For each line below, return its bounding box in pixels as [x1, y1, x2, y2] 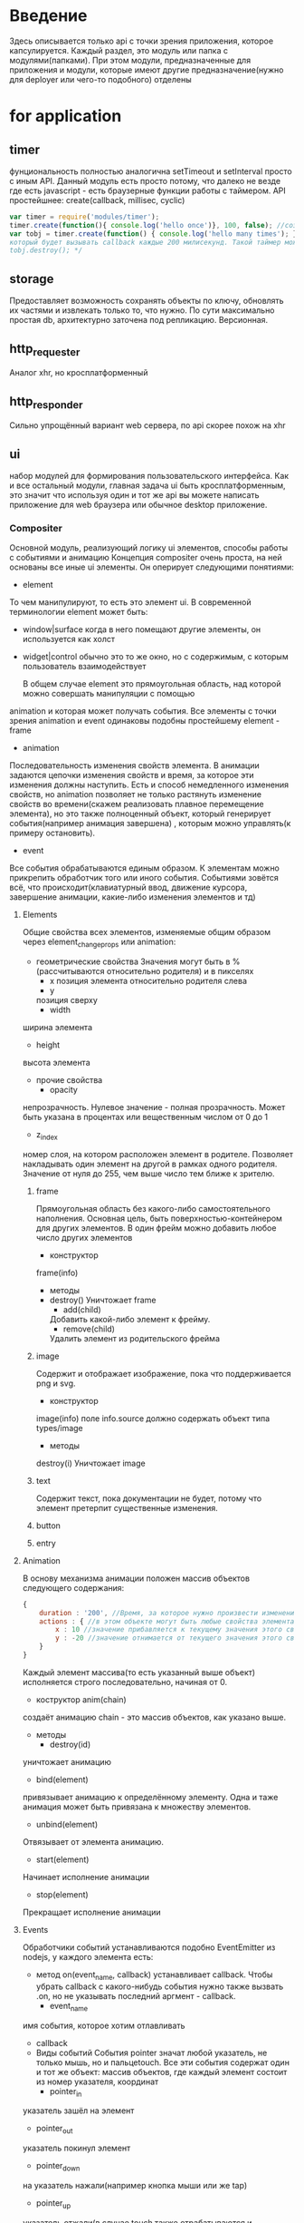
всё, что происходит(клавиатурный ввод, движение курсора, [9, 882, 248, 893]
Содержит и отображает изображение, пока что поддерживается [35, 1368, 291, 1379]
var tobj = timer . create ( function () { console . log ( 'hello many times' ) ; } [9, 229, 298, 239]
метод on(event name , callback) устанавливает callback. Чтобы [35, 1969, 273, 1982]
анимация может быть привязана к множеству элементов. [22, 1801, 252, 1812]
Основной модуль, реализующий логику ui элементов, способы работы [9, 542, 289, 553]
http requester [9, 341, 81, 358]
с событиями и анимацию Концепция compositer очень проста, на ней [9, 552, 282, 563]
